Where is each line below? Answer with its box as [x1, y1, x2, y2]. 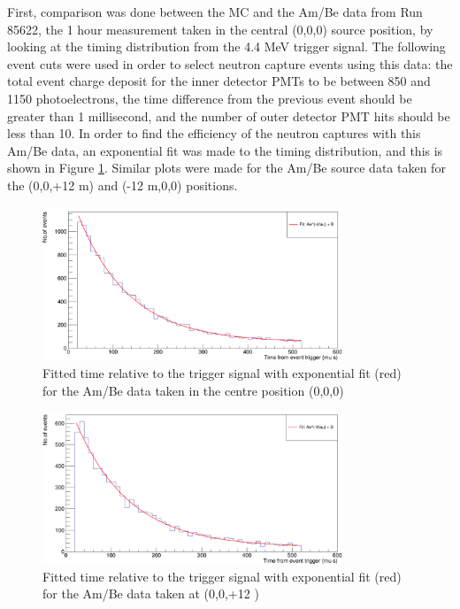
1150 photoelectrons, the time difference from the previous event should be [7, 89, 412, 107]
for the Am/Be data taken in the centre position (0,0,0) [42, 381, 344, 399]
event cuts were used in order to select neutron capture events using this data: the [7, 54, 453, 73]
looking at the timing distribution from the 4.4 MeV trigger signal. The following [7, 37, 446, 56]
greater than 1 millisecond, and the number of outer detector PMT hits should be [7, 106, 450, 125]
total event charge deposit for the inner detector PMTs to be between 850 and [7, 72, 431, 90]
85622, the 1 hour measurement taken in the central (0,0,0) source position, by [7, 19, 433, 38]
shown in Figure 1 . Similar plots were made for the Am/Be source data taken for [7, 158, 446, 177]
